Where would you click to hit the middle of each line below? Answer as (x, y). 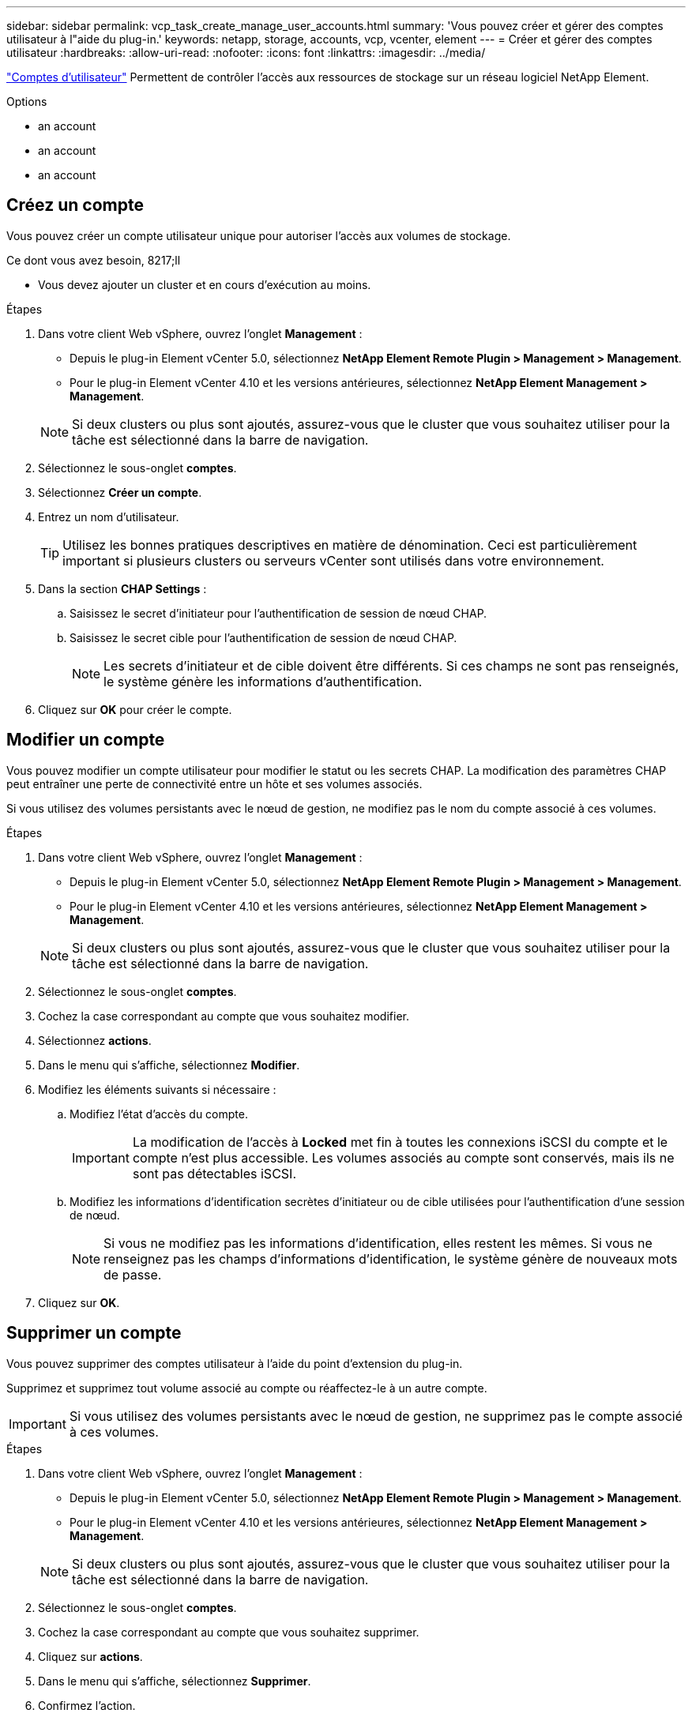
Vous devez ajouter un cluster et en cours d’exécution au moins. (205, 284)
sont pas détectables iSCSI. (214, 1173)
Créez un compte (75, 205)
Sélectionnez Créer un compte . (120, 492)
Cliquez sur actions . (90, 1656)
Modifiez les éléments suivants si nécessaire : (157, 1089)
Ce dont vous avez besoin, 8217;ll (94, 260)
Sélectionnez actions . (95, 1040)
